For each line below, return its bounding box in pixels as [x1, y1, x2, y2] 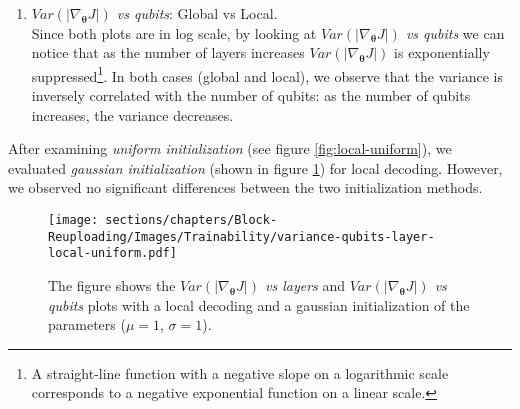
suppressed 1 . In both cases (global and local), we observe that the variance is [31, 62, 503, 86]
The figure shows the [48, 274, 176, 295]
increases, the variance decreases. [31, 104, 234, 125]
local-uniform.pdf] [48, 246, 177, 261]
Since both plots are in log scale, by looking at [31, 22, 317, 43]
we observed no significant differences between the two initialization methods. [8, 177, 483, 198]
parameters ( [48, 314, 126, 335]
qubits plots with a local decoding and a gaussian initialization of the [48, 294, 470, 315]
